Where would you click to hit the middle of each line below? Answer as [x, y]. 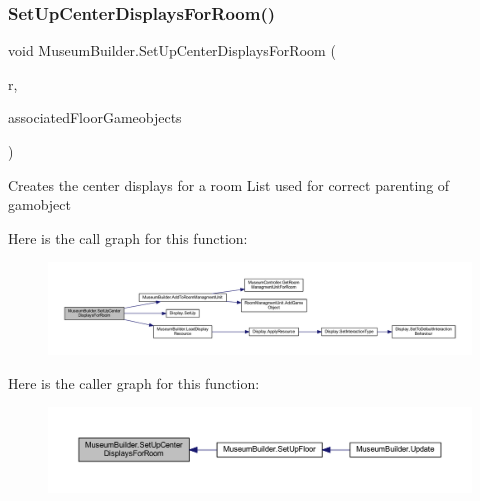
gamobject [39, 204]
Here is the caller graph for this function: [134, 382]
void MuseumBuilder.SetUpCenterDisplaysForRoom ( [172, 50]
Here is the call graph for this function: [128, 237]
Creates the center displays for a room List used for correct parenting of [229, 184]
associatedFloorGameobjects [95, 117]
